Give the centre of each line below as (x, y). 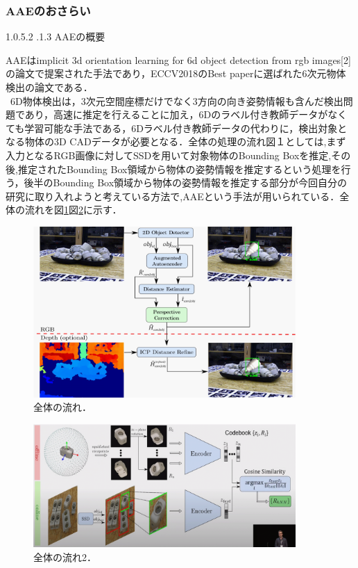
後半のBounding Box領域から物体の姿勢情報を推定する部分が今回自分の (186, 182)
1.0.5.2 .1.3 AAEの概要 (56, 36)
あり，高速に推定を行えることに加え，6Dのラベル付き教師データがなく (186, 114)
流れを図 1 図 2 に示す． (73, 210)
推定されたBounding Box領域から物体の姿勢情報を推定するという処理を (179, 169)
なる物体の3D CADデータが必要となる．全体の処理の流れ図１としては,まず (176, 141)
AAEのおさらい (48, 10)
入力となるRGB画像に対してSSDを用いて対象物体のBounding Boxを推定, (169, 155)
